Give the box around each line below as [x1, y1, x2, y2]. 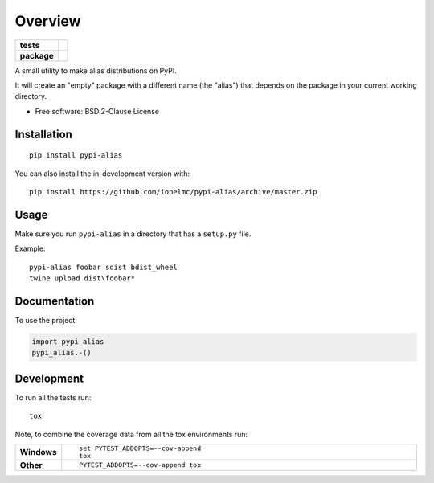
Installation [14, 127, 72, 141]
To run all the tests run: [14, 392, 92, 402]
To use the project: [14, 315, 78, 325]
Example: [14, 244, 46, 253]
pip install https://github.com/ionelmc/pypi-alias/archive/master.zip [29, 187, 317, 196]
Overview [14, 12, 81, 30]
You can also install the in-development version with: [14, 169, 190, 178]
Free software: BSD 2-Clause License [35, 106, 160, 116]
